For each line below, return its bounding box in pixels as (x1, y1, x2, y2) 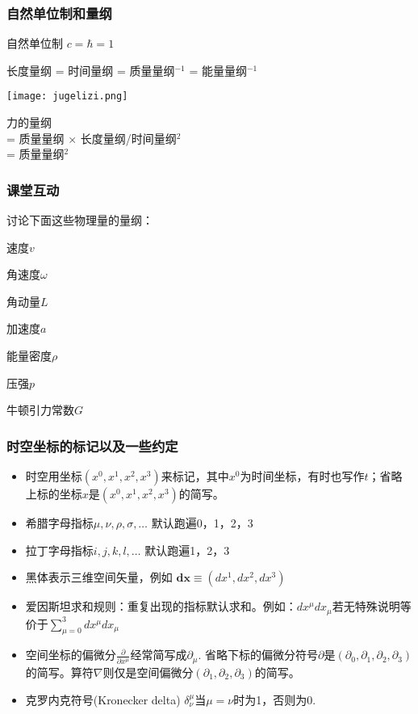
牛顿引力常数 (6, 401, 74, 418)
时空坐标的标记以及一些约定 (6, 435, 178, 456)
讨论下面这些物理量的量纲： (6, 212, 153, 229)
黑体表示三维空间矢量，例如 (25, 569, 173, 586)
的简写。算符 (25, 663, 94, 680)
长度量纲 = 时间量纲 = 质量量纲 (6, 61, 175, 78)
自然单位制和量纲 (6, 2, 112, 23)
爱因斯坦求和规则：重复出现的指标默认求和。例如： (25, 598, 297, 615)
